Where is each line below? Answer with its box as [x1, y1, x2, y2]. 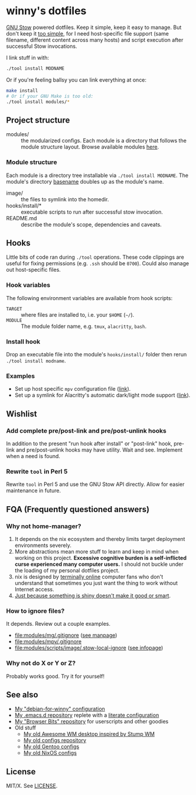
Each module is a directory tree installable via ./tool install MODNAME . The [6, 172, 189, 179]
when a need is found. [6, 452, 61, 459]
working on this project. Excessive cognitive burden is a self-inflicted [14, 554, 187, 561]
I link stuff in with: [6, 54, 49, 61]
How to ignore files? [6, 607, 65, 615]
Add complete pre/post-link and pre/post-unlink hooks [6, 426, 166, 434]
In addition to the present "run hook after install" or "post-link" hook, [6, 440, 173, 447]
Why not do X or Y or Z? [6, 659, 76, 667]
